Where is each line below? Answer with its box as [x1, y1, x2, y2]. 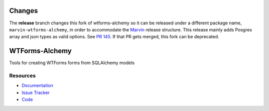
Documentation [21, 83, 53, 89]
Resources [9, 72, 36, 79]
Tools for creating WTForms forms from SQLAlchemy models [9, 60, 134, 66]
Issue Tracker [21, 90, 50, 96]
